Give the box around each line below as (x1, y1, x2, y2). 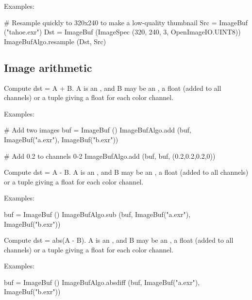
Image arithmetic (4, 60, 92, 75)
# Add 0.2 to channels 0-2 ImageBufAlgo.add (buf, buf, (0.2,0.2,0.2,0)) (4, 150, 216, 161)
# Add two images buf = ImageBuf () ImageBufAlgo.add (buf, (4, 125, 191, 135)
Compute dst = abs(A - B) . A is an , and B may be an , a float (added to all (4, 235, 234, 245)
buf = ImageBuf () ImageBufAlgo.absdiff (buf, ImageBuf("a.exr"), (4, 277, 200, 287)
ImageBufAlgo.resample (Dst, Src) (4, 36, 106, 46)
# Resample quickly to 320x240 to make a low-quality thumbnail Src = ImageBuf (4, 17, 248, 27)
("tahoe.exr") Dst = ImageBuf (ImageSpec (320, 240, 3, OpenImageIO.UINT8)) (4, 27, 241, 37)
